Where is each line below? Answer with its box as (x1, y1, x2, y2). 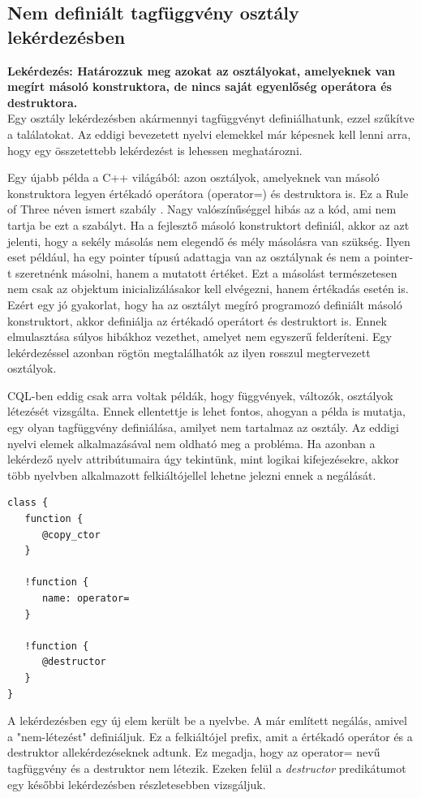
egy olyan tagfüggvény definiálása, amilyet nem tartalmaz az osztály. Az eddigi (7, 419, 399, 436)
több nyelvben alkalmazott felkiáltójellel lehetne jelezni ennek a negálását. (7, 466, 376, 483)
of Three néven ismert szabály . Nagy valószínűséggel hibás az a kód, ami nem (7, 201, 397, 218)
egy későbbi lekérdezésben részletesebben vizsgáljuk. (7, 775, 266, 792)
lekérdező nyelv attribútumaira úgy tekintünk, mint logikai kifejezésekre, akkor (7, 451, 399, 468)
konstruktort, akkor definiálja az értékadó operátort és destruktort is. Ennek (7, 312, 387, 329)
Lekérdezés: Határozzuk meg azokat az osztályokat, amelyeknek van (7, 62, 396, 79)
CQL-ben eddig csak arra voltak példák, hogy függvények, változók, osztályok (7, 386, 393, 403)
